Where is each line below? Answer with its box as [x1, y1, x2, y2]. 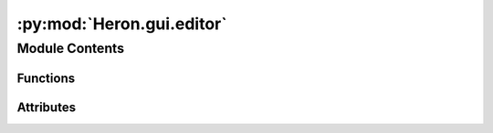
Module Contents [16, 40, 125, 56]
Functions [16, 70, 76, 86]
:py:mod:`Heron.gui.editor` [16, 14, 227, 34]
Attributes [16, 99, 77, 115]
